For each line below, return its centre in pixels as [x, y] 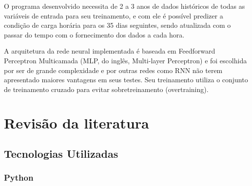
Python [19, 177]
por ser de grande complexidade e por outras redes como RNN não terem [113, 70]
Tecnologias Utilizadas [61, 154]
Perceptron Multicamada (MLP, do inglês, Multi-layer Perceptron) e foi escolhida [126, 60]
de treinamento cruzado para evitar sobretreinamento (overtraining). [106, 89]
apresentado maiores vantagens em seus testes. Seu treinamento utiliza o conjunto [126, 80]
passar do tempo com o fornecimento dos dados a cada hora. [94, 34]
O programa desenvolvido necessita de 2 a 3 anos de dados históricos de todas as [125, 6]
